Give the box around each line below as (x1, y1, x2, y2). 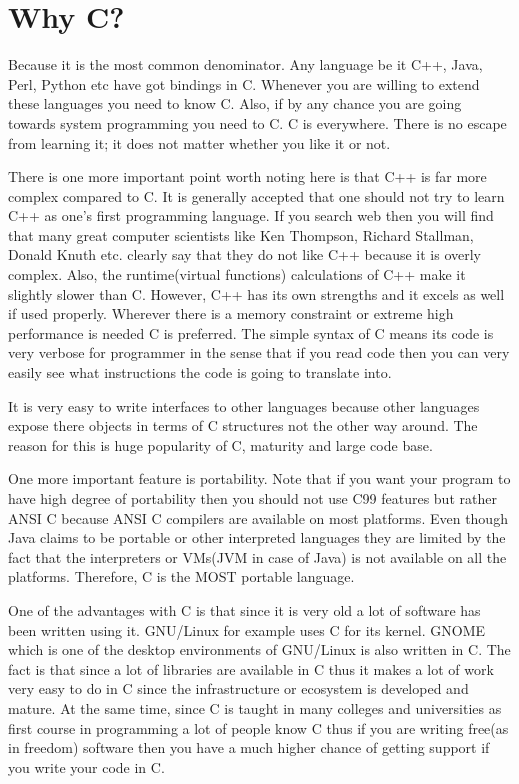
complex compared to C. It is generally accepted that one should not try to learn (8, 185, 505, 206)
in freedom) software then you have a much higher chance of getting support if (8, 737, 490, 758)
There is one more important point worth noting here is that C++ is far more (8, 166, 487, 187)
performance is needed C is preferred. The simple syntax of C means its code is (8, 322, 494, 343)
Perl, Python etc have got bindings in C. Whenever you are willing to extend (8, 73, 480, 94)
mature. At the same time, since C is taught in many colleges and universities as (8, 697, 502, 718)
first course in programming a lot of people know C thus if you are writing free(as (8, 717, 509, 738)
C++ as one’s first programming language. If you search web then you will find (8, 205, 494, 226)
